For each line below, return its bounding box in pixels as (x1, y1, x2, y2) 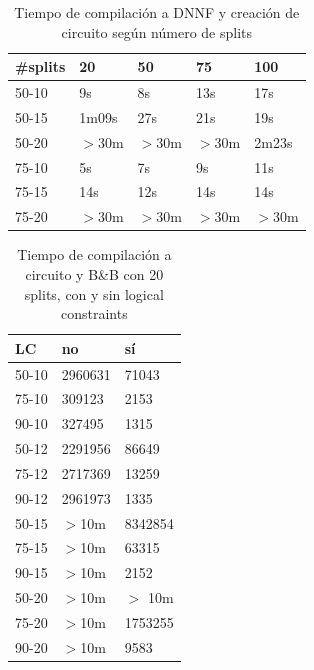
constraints (60, 303, 128, 324)
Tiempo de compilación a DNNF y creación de (14, 2, 300, 22)
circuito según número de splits (61, 21, 253, 42)
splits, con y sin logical (24, 283, 164, 304)
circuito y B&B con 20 (25, 263, 164, 284)
